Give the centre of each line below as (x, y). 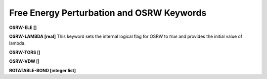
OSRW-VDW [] (24, 61)
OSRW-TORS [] (25, 52)
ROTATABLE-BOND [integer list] (43, 70)
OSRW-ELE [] (23, 27)
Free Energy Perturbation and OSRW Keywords (108, 13)
